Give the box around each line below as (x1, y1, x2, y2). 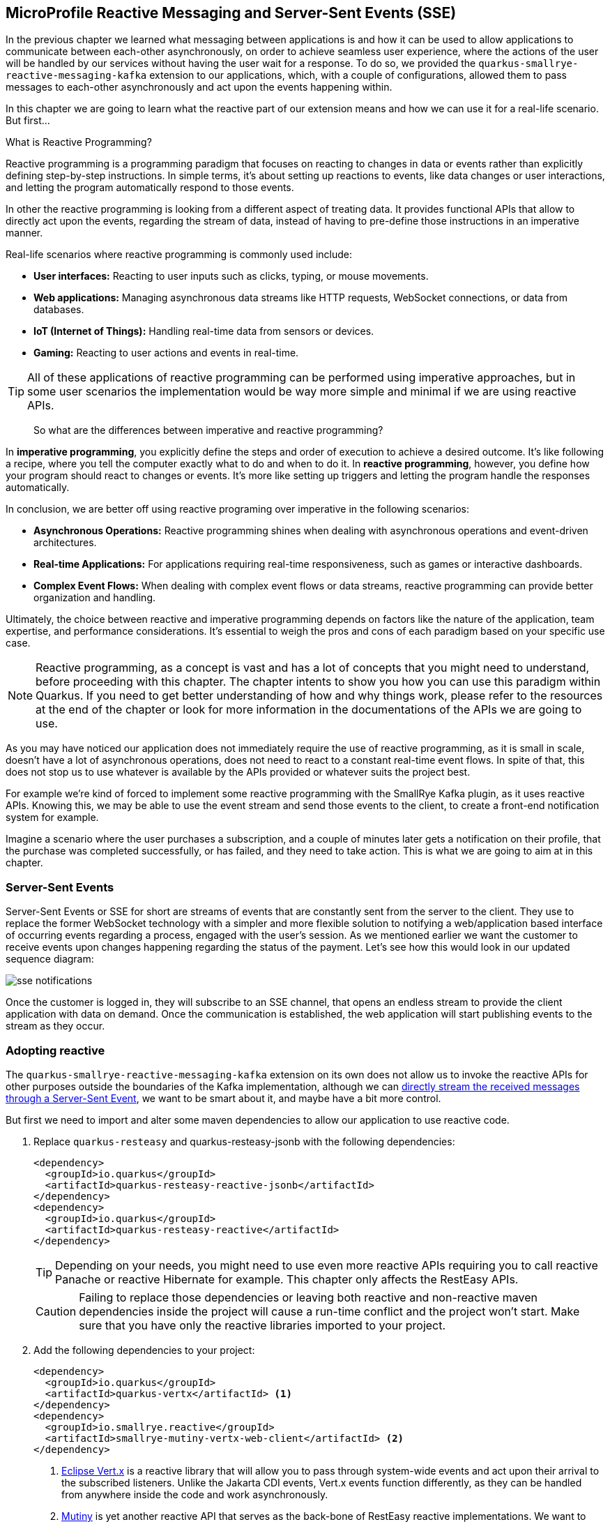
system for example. (6, 811, 99, 824)
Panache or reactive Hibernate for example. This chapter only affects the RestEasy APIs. (55, 1272, 519, 1286)
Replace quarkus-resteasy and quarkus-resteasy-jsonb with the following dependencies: (33, 1135, 455, 1147)
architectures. (33, 536, 97, 549)
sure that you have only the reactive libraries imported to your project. (79, 1318, 446, 1332)
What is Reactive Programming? (6, 136, 152, 149)
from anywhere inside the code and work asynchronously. (61, 1488, 328, 1500)
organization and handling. (33, 592, 156, 604)
